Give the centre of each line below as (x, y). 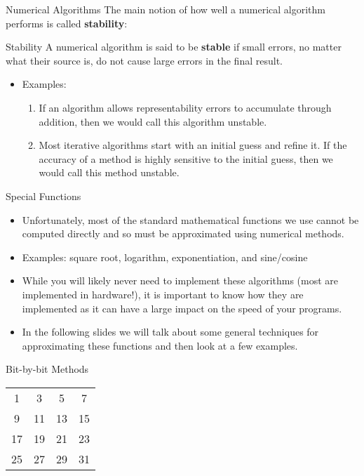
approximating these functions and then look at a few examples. (160, 345)
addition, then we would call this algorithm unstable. (153, 121)
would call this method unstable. (109, 172)
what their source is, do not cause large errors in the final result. (144, 60)
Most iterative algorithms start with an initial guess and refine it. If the (193, 145)
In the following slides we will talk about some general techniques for (170, 332)
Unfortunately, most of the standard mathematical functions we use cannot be (190, 219)
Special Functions (43, 196)
